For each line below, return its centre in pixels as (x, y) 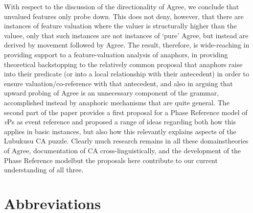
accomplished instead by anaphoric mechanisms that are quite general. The (117, 102)
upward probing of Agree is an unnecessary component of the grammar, (112, 93)
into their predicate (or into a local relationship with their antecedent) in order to (126, 74)
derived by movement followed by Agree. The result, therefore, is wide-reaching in (127, 45)
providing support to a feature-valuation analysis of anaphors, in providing (116, 54)
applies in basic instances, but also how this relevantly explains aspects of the (120, 131)
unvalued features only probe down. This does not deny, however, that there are (124, 16)
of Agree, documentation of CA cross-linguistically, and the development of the (123, 150)
